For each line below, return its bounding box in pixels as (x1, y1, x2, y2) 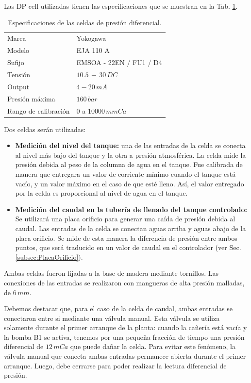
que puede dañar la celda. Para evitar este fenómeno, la (70, 341, 235, 351)
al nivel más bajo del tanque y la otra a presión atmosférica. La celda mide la (15, 150, 246, 160)
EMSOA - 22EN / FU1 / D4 (76, 57, 162, 67)
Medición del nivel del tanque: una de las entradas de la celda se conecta (15, 140, 246, 150)
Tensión (7, 69, 31, 79)
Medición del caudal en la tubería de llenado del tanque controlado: (15, 204, 248, 214)
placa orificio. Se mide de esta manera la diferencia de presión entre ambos (15, 233, 237, 243)
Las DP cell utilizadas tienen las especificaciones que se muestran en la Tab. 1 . (4, 1, 238, 11)
